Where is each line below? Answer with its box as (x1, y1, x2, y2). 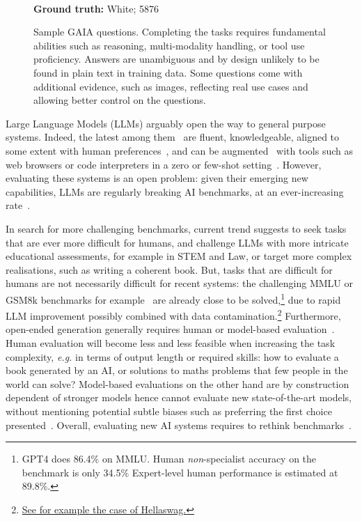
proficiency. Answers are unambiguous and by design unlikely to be (33, 52, 320, 66)
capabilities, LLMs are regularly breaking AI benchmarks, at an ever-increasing (6, 184, 344, 199)
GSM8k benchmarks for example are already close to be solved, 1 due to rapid (6, 290, 341, 306)
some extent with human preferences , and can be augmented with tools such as (6, 143, 353, 157)
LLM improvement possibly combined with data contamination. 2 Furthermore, (6, 306, 341, 322)
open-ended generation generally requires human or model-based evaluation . (6, 322, 335, 336)
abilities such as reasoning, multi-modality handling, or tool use (33, 38, 305, 52)
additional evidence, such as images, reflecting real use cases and (33, 79, 308, 93)
